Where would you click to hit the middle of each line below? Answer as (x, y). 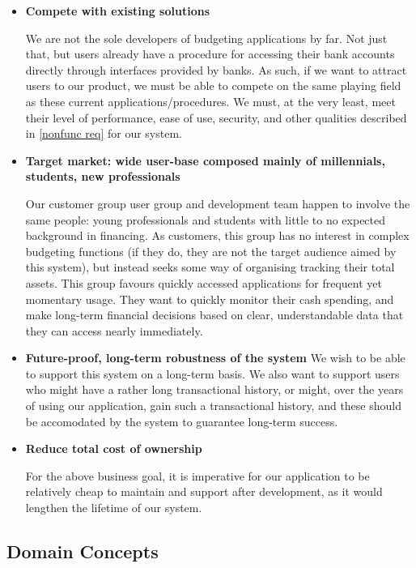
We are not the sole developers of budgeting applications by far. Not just (206, 38)
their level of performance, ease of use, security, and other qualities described (216, 117)
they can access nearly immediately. (114, 330)
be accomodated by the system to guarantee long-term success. (182, 421)
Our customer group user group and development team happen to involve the (218, 203)
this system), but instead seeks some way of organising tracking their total (210, 267)
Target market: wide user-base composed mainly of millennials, (205, 160)
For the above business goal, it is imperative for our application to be (197, 475)
